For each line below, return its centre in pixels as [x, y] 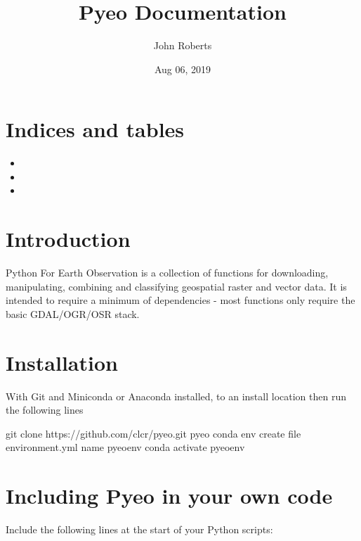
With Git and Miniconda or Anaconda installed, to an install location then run [176, 396]
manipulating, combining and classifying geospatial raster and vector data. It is [176, 286]
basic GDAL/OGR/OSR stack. [73, 313]
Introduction [68, 239]
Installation [62, 362]
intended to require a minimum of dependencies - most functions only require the [180, 300]
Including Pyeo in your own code [169, 496]
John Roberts [183, 45]
